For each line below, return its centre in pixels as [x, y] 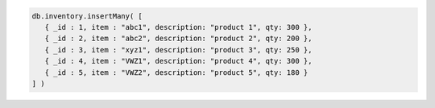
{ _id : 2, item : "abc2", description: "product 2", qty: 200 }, [178, 39]
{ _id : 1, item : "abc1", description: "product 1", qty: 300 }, [178, 27]
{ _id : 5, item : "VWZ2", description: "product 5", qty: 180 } [176, 72]
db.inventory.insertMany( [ [87, 16]
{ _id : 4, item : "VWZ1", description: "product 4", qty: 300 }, [178, 61]
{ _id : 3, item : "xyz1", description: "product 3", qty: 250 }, [178, 50]
